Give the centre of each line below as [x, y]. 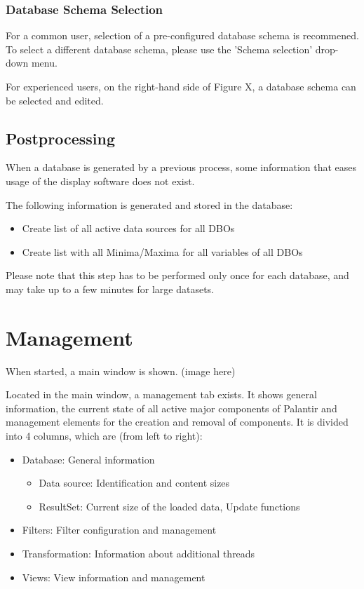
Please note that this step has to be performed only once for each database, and [177, 275]
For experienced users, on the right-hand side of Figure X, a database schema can [181, 86]
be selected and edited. [55, 100]
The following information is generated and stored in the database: [149, 204]
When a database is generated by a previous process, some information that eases [181, 167]
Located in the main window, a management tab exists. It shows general [161, 394]
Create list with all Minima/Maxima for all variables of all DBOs [162, 251]
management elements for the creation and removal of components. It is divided [177, 422]
